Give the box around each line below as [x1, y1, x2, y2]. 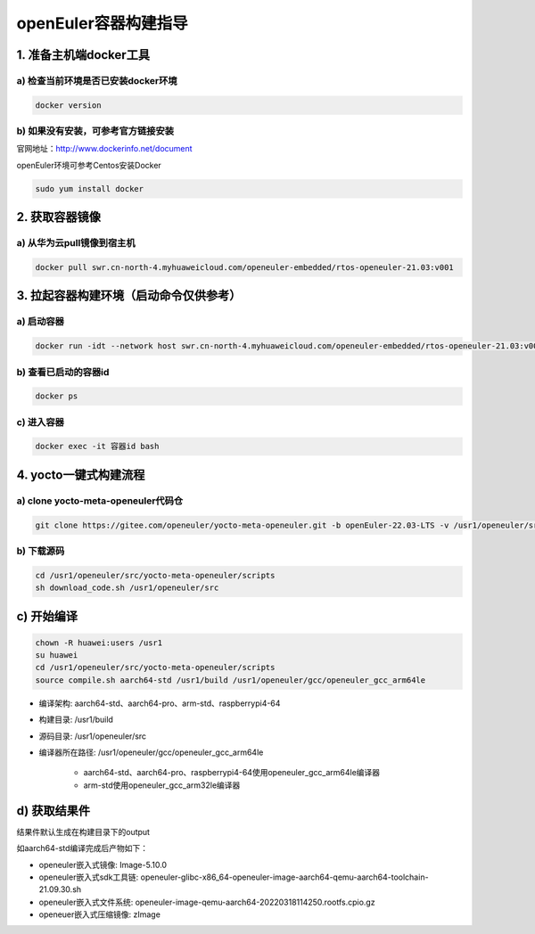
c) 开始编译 [16, 609, 78, 624]
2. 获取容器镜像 [16, 209, 102, 225]
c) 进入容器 [16, 415, 64, 428]
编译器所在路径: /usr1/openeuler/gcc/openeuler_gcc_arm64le [38, 747, 264, 758]
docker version [35, 100, 102, 111]
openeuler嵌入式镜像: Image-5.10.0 [38, 859, 168, 870]
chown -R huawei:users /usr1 [35, 637, 163, 648]
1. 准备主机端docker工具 [16, 47, 151, 62]
